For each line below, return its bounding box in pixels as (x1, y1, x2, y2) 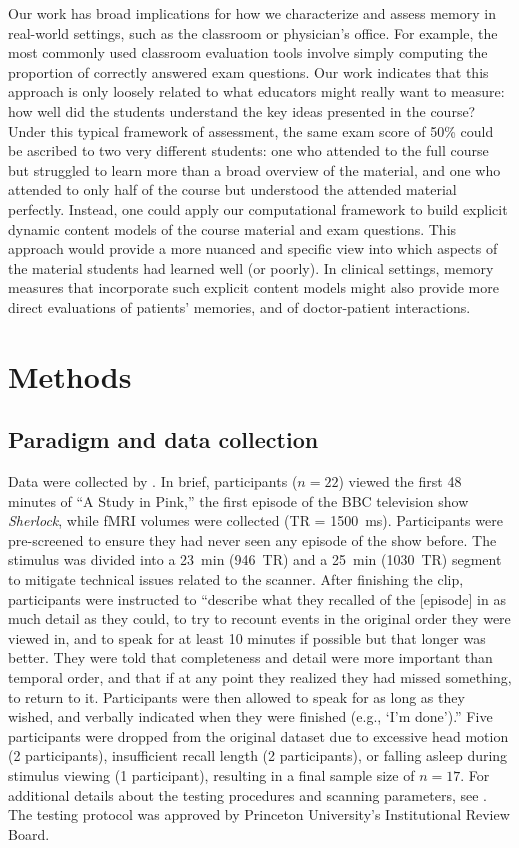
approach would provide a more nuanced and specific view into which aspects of (8, 238, 498, 259)
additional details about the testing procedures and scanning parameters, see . (8, 784, 487, 805)
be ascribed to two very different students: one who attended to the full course (8, 140, 489, 161)
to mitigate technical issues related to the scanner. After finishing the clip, (8, 569, 464, 590)
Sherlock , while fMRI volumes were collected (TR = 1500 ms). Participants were (8, 510, 503, 531)
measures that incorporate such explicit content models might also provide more (8, 277, 499, 298)
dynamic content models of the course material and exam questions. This (8, 218, 457, 239)
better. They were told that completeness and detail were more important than (8, 647, 493, 668)
